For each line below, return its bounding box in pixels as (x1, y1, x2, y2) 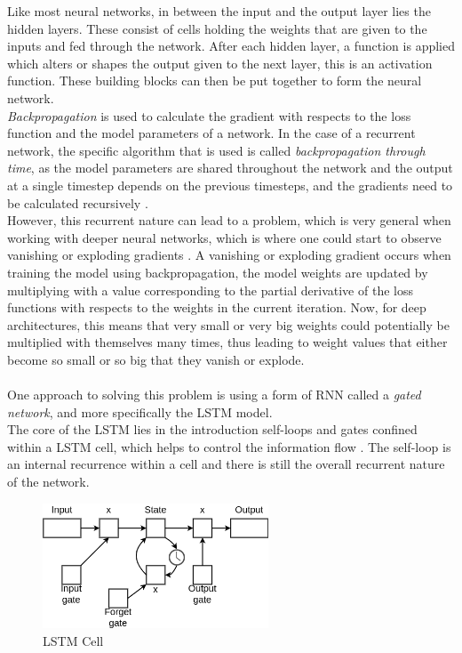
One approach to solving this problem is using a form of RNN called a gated (7, 385, 421, 404)
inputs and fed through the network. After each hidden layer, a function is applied (7, 36, 455, 55)
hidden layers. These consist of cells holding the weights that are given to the (7, 19, 427, 37)
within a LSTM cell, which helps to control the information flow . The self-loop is (7, 437, 451, 455)
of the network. (7, 472, 90, 491)
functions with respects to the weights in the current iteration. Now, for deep (7, 298, 426, 317)
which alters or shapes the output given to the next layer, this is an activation (7, 53, 433, 72)
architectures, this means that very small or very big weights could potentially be (7, 315, 450, 334)
